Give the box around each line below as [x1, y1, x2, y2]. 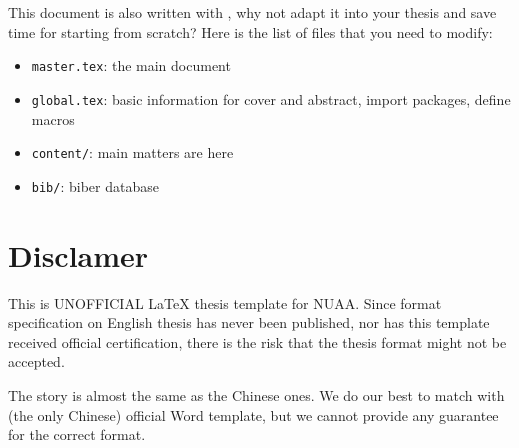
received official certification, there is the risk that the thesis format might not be [8, 331, 507, 352]
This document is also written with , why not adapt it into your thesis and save [8, 2, 497, 22]
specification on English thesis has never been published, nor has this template [8, 312, 490, 333]
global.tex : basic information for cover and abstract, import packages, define [31, 88, 511, 109]
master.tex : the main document [31, 55, 231, 76]
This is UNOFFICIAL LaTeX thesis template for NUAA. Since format [8, 292, 442, 313]
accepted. [8, 351, 65, 372]
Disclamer [8, 234, 149, 275]
